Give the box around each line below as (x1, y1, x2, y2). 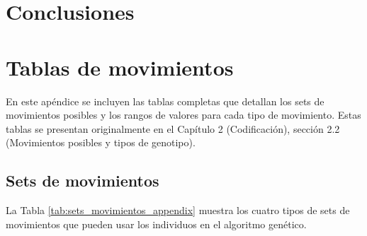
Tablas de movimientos (6, 52, 234, 81)
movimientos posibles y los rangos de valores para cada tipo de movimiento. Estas (6, 107, 361, 122)
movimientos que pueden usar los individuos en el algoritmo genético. (6, 216, 307, 231)
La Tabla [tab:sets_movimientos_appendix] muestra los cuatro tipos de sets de (6, 203, 350, 218)
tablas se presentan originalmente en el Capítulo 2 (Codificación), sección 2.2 (6, 121, 340, 136)
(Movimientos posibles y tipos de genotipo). (6, 135, 196, 150)
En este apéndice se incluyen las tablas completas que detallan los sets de (6, 93, 324, 108)
